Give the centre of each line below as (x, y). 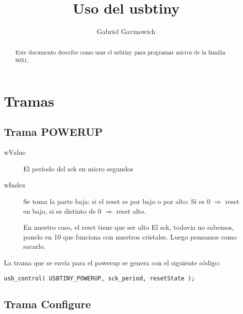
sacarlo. (35, 246)
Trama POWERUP (53, 132)
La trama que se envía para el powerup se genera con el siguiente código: (112, 262)
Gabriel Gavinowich (126, 31)
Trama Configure (48, 304)
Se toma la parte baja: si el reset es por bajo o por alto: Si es (114, 201)
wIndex (15, 185)
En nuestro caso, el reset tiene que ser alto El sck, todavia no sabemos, (129, 227)
